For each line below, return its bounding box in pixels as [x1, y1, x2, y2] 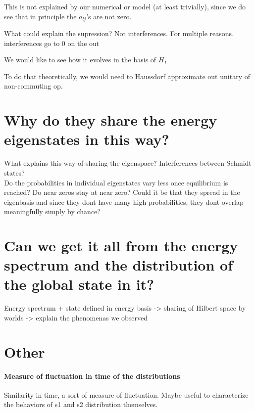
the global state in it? [4, 274, 154, 294]
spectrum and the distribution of [4, 255, 233, 275]
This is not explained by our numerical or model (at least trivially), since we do [4, 1, 246, 11]
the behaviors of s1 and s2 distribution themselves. [4, 399, 158, 410]
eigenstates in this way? [4, 129, 169, 149]
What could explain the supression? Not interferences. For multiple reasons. [4, 28, 234, 39]
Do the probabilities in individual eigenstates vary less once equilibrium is [4, 177, 228, 187]
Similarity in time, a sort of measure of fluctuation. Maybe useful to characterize [4, 389, 249, 400]
